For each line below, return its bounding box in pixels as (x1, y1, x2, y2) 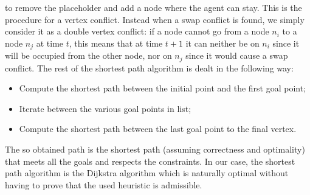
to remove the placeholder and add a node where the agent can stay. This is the (5, 1, 302, 13)
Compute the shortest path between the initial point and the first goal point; (19, 82, 306, 94)
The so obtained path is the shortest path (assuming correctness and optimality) (5, 143, 305, 156)
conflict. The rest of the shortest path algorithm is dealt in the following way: (5, 61, 294, 74)
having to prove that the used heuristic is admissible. (5, 178, 202, 191)
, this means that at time (69, 36, 163, 49)
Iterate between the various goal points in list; (19, 102, 191, 114)
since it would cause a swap (185, 49, 288, 62)
